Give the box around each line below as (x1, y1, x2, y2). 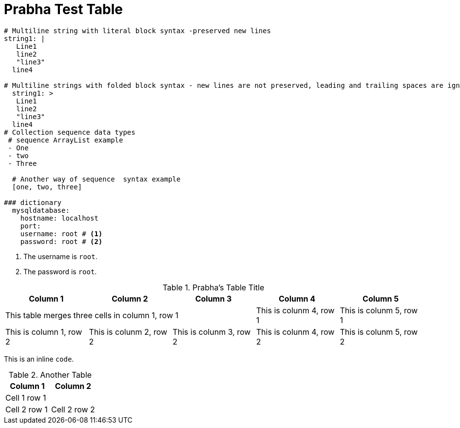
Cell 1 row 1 (5, 392, 46, 403)
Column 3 (195, 293, 232, 304)
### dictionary (4, 198, 62, 206)
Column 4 (279, 293, 316, 304)
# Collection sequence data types (4, 128, 135, 136)
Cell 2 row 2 (51, 404, 95, 414)
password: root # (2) (20, 237, 103, 245)
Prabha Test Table (4, 1, 123, 18)
